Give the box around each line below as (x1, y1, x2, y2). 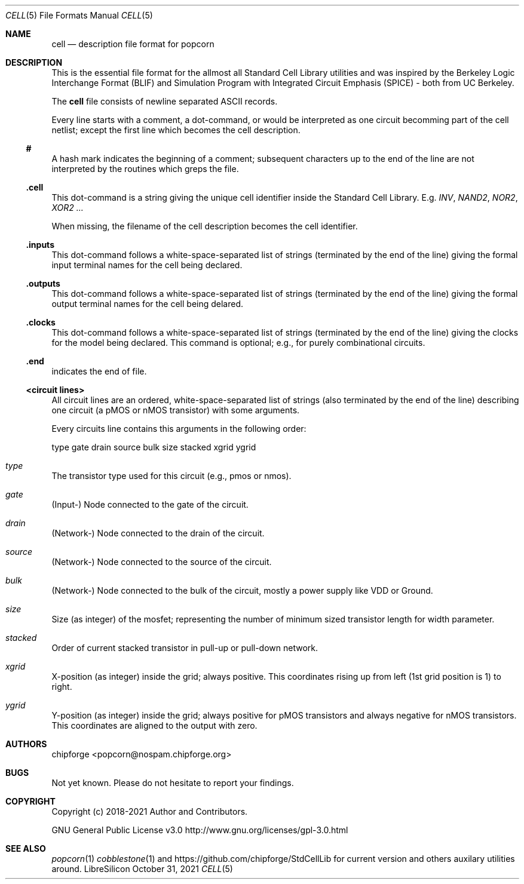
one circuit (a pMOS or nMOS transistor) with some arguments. (51, 405, 300, 415)
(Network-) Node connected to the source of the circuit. (51, 557, 272, 567)
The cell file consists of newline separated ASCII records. (51, 96, 278, 106)
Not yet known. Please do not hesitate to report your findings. (51, 778, 294, 788)
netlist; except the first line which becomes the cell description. (51, 125, 301, 135)
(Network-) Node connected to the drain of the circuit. (51, 528, 265, 538)
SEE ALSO (5, 843, 46, 854)
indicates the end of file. (51, 366, 147, 376)
